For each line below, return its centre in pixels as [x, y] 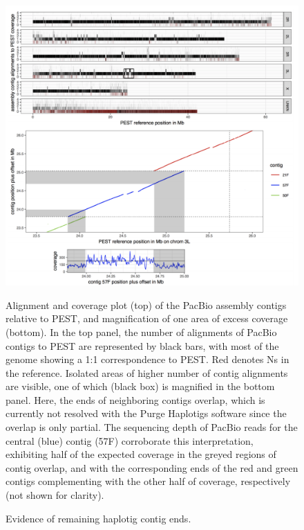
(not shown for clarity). [55, 495]
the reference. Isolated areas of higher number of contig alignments [147, 372]
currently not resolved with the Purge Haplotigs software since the [146, 413]
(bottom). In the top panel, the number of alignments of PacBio [141, 332]
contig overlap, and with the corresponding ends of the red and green [152, 467]
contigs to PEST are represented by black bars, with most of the [142, 345]
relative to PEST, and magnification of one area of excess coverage [147, 318]
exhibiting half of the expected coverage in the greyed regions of [141, 454]
